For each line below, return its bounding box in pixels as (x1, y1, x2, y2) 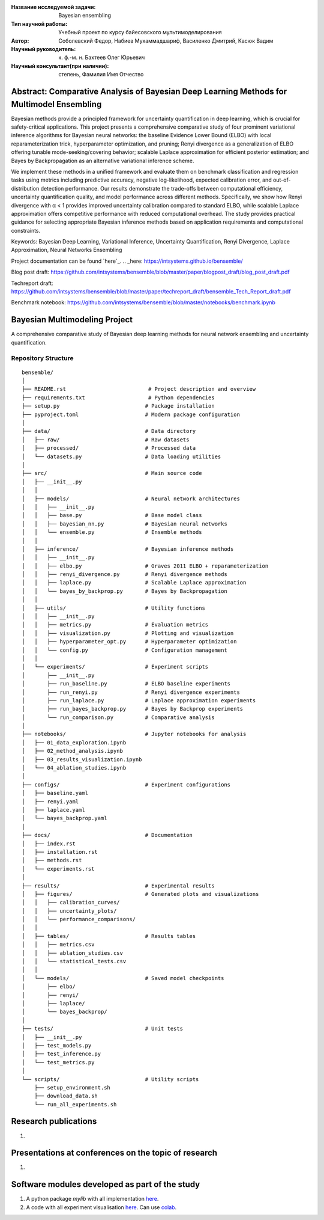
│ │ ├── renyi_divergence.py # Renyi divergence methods (22, 571, 227, 578)
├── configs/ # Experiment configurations (22, 781, 231, 788)
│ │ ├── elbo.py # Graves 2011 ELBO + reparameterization (22, 562, 269, 569)
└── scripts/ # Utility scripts (22, 1076, 199, 1082)
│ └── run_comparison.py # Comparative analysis (22, 714, 215, 721)
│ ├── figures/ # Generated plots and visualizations (22, 890, 259, 897)
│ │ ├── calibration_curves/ (22, 899, 120, 906)
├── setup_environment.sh (34, 1084, 111, 1091)
